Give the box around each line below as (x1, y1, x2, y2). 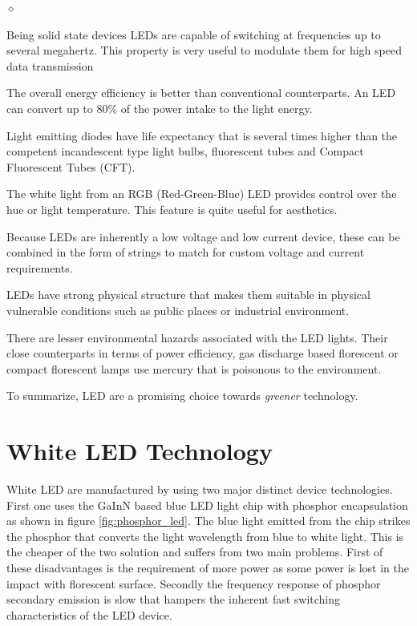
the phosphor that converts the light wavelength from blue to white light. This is (6, 527, 404, 544)
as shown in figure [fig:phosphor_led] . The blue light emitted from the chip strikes (6, 512, 411, 529)
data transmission (6, 57, 94, 74)
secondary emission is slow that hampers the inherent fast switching (6, 591, 341, 608)
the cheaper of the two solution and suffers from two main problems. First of (6, 543, 383, 560)
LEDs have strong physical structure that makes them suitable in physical (6, 286, 370, 303)
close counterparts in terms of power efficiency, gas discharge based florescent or (6, 345, 399, 361)
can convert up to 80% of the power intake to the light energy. (6, 99, 313, 116)
